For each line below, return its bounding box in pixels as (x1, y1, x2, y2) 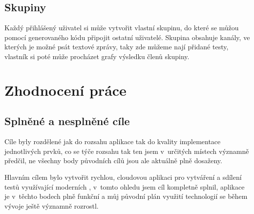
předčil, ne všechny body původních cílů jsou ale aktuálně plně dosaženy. (4, 155, 222, 166)
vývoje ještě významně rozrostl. (4, 200, 99, 211)
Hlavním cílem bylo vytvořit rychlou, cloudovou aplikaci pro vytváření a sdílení (4, 171, 242, 182)
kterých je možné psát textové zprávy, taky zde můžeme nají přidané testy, (4, 42, 229, 52)
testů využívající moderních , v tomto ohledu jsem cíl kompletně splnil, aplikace (4, 181, 245, 192)
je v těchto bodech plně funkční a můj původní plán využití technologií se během (4, 191, 248, 201)
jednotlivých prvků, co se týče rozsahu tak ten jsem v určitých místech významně (4, 146, 249, 156)
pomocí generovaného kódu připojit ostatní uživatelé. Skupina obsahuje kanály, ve (4, 32, 250, 42)
